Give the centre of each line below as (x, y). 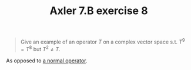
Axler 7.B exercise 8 (99, 11)
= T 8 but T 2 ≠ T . (40, 48)
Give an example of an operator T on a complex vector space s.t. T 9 (103, 41)
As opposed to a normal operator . (47, 61)
